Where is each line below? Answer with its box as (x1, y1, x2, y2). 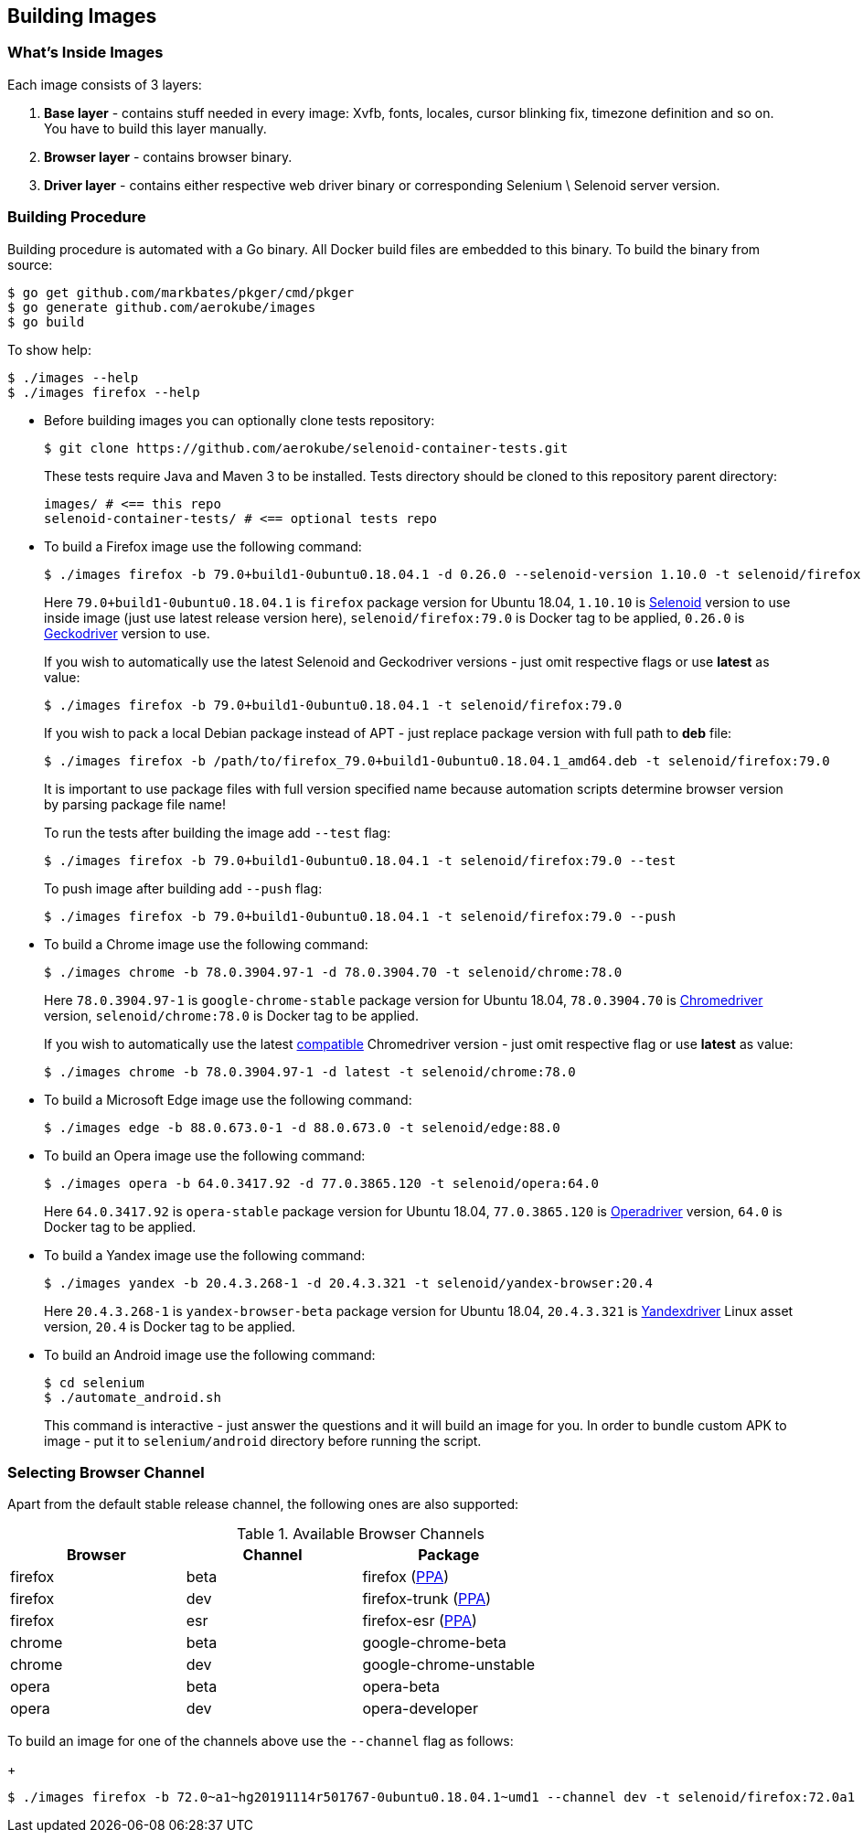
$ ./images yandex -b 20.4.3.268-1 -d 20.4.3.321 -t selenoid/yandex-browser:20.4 (44, 1275, 653, 1290)
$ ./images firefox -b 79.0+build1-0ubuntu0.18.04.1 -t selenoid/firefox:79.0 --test (44, 852, 677, 868)
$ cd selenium (44, 1375, 144, 1390)
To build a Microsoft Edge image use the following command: (44, 1091, 412, 1107)
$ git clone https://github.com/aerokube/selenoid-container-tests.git (44, 440, 569, 455)
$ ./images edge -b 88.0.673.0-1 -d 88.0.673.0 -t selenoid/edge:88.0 (44, 1119, 560, 1135)
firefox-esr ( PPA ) (362, 1611, 477, 1631)
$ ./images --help (7, 369, 139, 385)
